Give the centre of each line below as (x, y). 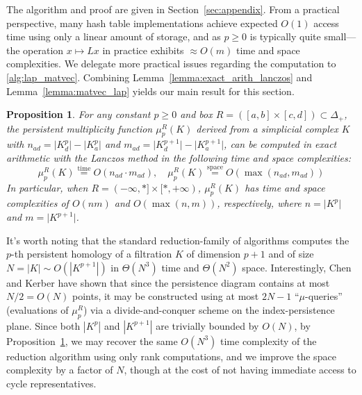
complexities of (38, 203)
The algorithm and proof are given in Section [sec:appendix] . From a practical (173, 9)
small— (340, 36)
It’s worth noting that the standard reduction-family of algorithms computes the (178, 240)
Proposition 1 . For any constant (79, 114)
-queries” (324, 296)
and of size (291, 254)
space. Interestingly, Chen (297, 267)
